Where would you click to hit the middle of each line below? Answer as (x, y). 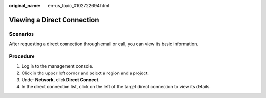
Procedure (22, 56)
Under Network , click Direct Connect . (60, 80)
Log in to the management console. (57, 66)
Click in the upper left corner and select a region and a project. (85, 73)
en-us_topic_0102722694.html (79, 6)
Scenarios (22, 34)
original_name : (25, 6)
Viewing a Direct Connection (54, 20)
